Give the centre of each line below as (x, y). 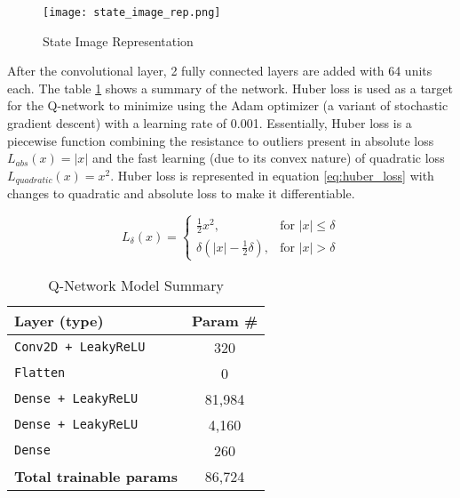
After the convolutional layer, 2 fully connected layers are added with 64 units (220, 71)
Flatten (40, 373)
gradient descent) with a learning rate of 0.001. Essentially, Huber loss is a (210, 123)
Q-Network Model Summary (136, 285)
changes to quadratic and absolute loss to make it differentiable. (181, 193)
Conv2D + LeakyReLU (80, 347)
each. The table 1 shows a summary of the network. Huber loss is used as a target (230, 88)
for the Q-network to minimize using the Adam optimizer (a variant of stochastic (228, 105)
